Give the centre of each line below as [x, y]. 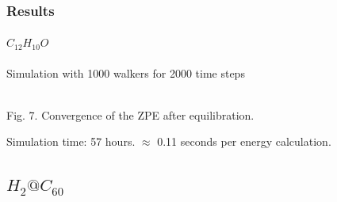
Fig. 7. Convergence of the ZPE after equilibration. [130, 114]
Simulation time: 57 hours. [71, 141]
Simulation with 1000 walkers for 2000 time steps [126, 72]
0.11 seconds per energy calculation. [244, 141]
